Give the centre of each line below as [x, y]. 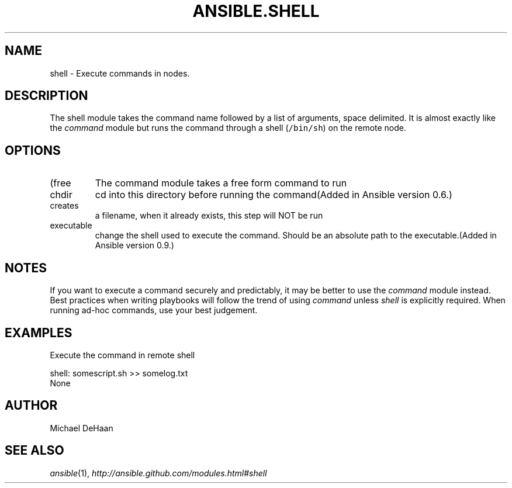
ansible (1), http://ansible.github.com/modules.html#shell [158, 473]
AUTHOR [31, 406]
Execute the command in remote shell [122, 355]
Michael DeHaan [82, 428]
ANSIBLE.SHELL [256, 11]
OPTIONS [33, 150]
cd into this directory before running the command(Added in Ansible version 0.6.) [274, 195]
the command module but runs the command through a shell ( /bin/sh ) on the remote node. [228, 128]
